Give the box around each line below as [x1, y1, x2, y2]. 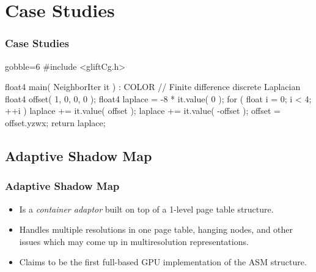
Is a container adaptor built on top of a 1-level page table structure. [19, 202, 274, 215]
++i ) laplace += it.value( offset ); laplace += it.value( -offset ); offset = [5, 104, 281, 117]
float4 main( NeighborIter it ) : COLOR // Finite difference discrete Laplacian [5, 80, 301, 93]
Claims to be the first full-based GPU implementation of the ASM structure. [19, 255, 307, 268]
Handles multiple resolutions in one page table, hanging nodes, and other [19, 223, 293, 236]
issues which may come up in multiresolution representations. [19, 235, 249, 247]
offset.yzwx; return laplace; [5, 116, 106, 129]
